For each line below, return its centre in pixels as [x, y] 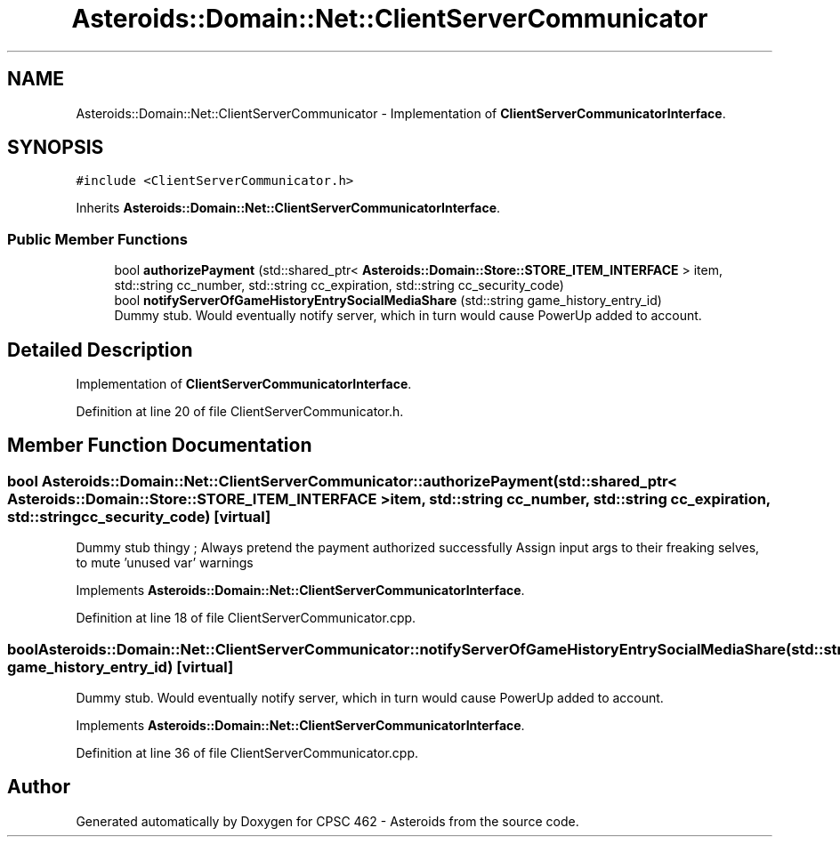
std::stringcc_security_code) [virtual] [139, 516]
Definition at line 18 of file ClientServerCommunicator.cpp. [246, 618]
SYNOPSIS [56, 148]
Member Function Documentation [160, 446]
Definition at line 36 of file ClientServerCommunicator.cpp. [247, 753]
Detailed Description [100, 350]
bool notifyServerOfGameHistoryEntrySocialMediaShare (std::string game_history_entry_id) [388, 301]
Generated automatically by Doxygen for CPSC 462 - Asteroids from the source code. [327, 821]
